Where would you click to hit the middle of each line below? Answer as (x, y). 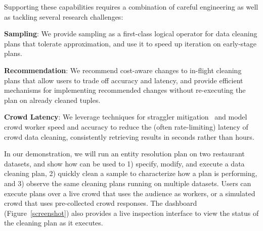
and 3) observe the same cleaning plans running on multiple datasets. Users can (128, 183)
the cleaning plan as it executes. (54, 223)
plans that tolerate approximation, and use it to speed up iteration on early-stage (130, 43)
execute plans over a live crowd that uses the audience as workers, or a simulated (130, 193)
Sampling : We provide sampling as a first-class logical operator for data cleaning (131, 34)
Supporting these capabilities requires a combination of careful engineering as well (131, 7)
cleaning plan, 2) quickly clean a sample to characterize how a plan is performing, (131, 173)
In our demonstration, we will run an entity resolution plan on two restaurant (124, 154)
